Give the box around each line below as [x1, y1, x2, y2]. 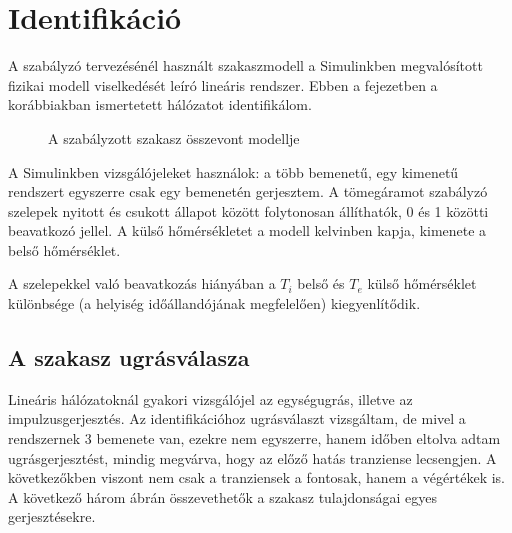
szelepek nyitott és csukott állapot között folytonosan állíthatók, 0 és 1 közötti [8, 200, 489, 221]
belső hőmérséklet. [8, 239, 121, 260]
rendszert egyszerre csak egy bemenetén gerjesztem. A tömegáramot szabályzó [8, 181, 488, 202]
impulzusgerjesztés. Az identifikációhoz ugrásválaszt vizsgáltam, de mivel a [8, 408, 466, 429]
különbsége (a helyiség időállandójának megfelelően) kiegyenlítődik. [8, 293, 421, 314]
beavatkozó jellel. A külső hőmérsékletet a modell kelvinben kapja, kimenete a [8, 220, 487, 241]
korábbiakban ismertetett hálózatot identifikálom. [8, 94, 312, 115]
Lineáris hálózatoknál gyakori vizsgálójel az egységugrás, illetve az [8, 388, 413, 409]
